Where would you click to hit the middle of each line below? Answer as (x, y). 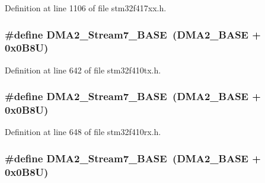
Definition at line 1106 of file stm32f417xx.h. (86, 8)
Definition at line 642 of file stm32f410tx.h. (83, 70)
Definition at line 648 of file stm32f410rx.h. (83, 132)
